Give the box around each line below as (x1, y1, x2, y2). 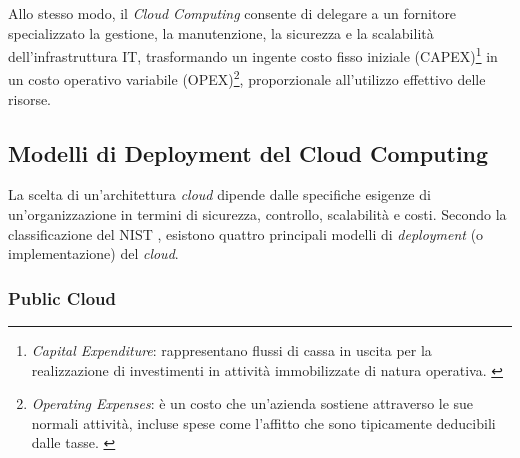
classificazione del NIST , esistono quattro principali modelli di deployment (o (8, 223, 484, 244)
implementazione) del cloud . (8, 243, 179, 264)
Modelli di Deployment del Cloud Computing (8, 137, 489, 168)
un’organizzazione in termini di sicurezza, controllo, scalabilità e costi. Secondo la (8, 204, 507, 225)
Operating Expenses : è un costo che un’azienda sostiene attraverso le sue (31, 393, 474, 414)
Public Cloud (8, 285, 116, 310)
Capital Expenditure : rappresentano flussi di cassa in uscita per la (31, 340, 432, 361)
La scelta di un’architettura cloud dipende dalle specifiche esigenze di (8, 184, 431, 205)
